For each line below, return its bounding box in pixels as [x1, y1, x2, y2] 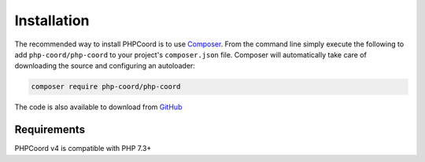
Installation [14, 12, 90, 29]
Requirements [14, 123, 86, 137]
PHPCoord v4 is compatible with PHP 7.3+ [14, 144, 152, 153]
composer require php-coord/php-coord [31, 83, 181, 91]
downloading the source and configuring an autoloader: [14, 61, 196, 71]
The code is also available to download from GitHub [14, 102, 183, 112]
